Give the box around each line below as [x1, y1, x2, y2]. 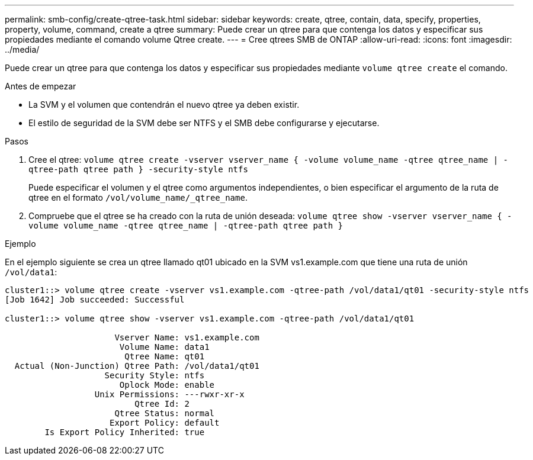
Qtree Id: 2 [134, 399, 190, 408]
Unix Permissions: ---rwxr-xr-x [94, 390, 245, 399]
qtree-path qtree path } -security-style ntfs [28, 165, 248, 174]
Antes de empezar [5, 81, 76, 91]
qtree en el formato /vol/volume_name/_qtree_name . [28, 192, 248, 202]
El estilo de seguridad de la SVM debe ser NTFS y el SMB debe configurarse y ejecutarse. [28, 118, 380, 128]
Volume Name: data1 [119, 342, 210, 352]
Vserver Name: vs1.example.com [114, 333, 259, 342]
